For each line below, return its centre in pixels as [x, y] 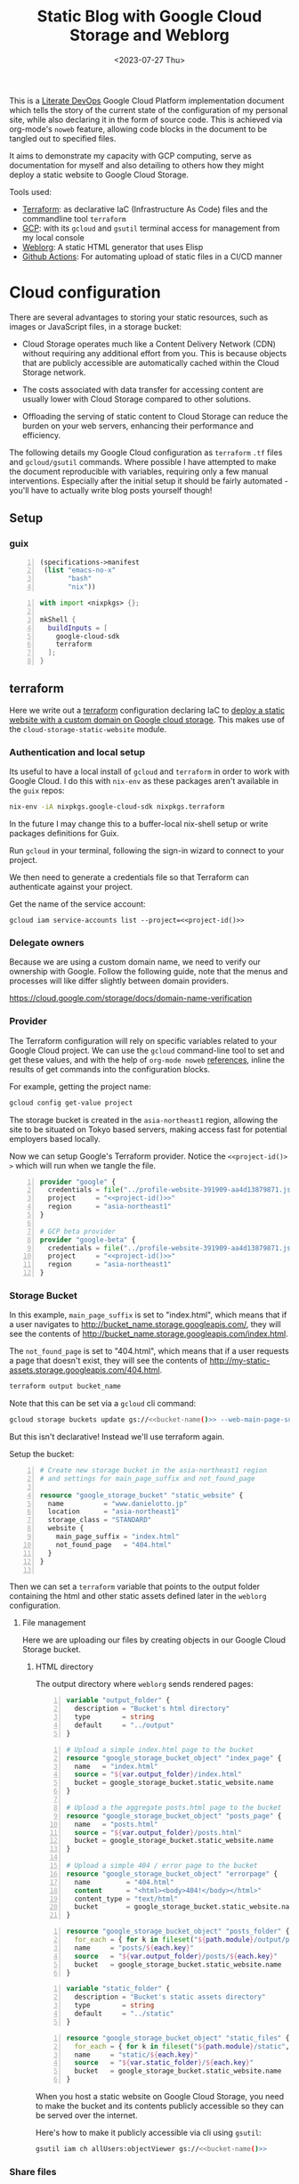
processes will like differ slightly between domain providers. [119, 981]
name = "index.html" [116, 1766]
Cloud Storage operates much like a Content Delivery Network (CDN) [149, 344]
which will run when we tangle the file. [86, 1165]
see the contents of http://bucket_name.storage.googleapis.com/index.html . [149, 1334]
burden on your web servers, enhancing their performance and [137, 426]
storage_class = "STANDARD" [100, 1520]
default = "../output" [124, 1725]
